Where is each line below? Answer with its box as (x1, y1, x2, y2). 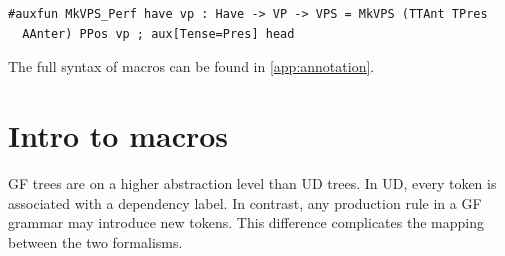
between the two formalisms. (8, 231, 183, 252)
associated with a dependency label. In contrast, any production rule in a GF (8, 192, 482, 213)
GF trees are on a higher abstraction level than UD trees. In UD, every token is (8, 172, 497, 193)
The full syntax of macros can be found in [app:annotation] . (8, 56, 375, 77)
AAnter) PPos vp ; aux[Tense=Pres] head (22, 26, 295, 41)
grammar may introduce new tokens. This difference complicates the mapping (8, 212, 484, 233)
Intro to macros (8, 114, 229, 155)
